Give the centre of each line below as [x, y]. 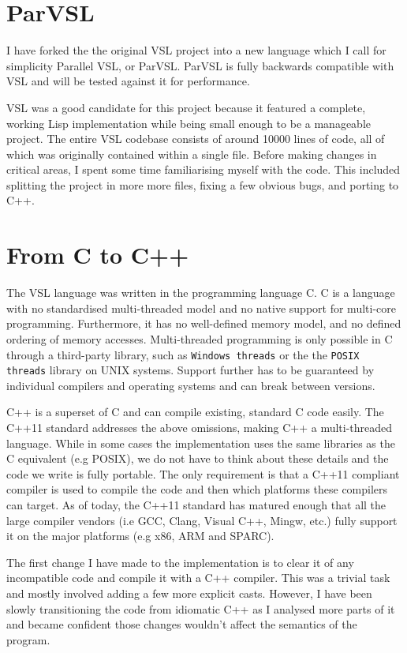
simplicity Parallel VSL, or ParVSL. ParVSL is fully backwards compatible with [200, 65]
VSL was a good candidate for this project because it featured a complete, [186, 107]
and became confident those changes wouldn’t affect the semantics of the [182, 624]
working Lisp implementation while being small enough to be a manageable [189, 123]
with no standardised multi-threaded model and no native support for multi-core [201, 308]
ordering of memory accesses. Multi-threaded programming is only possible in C [200, 338]
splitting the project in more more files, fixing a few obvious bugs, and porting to [203, 184]
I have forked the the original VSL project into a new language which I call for [196, 50]
